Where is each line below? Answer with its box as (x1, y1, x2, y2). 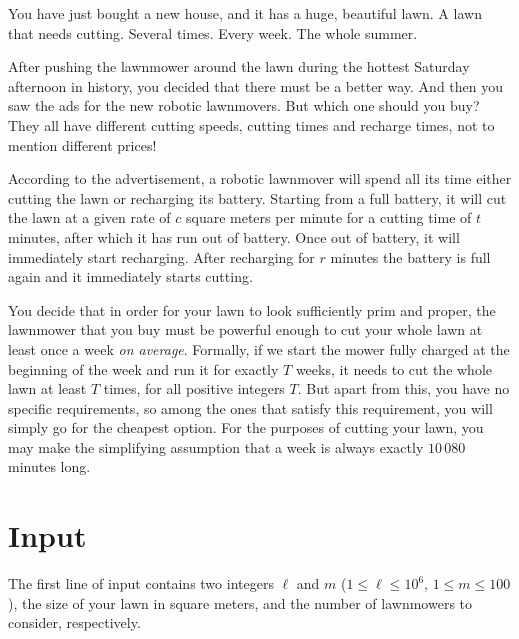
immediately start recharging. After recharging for (8, 246, 315, 267)
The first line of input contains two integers (8, 573, 274, 594)
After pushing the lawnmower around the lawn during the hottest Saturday (8, 56, 470, 77)
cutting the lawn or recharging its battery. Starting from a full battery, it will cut (8, 187, 507, 208)
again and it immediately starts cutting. (8, 266, 253, 287)
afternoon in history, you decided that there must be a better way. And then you (8, 75, 504, 96)
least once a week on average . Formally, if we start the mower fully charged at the (8, 338, 510, 359)
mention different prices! (8, 134, 157, 155)
